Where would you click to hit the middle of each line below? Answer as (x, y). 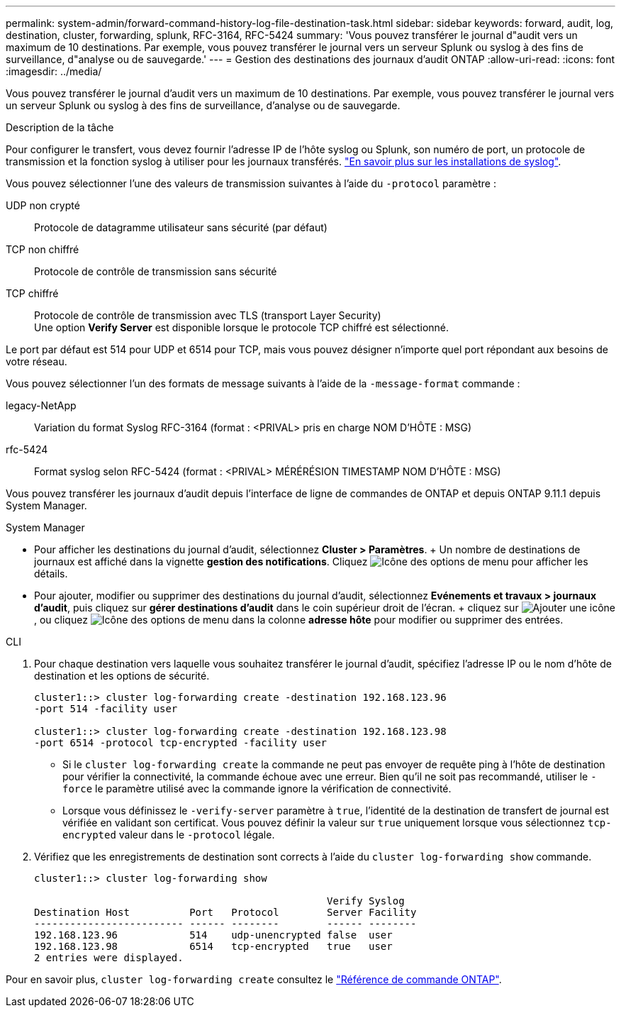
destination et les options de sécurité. (122, 676)
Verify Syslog (366, 901)
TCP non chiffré (43, 249)
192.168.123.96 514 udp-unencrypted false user (213, 935)
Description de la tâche (60, 127)
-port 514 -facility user (106, 709)
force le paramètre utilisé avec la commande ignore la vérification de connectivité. (257, 788)
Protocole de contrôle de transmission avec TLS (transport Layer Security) (208, 315)
